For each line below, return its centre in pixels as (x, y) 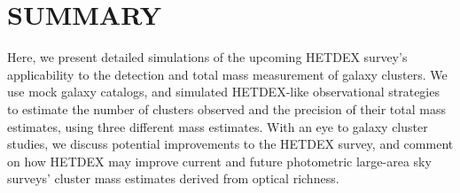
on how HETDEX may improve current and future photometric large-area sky (219, 161)
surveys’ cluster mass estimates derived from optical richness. (173, 178)
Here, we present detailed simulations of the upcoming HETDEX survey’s (207, 57)
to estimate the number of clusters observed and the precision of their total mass (226, 108)
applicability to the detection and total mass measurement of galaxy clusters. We (227, 74)
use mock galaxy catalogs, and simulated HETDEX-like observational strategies (223, 92)
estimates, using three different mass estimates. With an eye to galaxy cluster (218, 126)
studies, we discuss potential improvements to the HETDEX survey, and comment (230, 144)
